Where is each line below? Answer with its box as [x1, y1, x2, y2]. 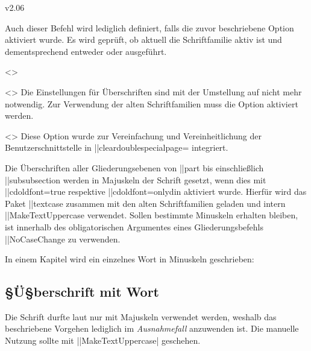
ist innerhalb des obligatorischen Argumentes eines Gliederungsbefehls [5, 220, 263, 233]
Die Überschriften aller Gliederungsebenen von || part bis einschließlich [5, 161, 264, 174]
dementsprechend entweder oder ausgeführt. [5, 45, 167, 57]
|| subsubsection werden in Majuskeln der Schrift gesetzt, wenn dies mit [5, 173, 266, 186]
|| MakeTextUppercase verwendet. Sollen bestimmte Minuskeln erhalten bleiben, [5, 209, 298, 221]
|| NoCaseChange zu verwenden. [5, 232, 121, 245]
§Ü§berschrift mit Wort [5, 282, 159, 301]
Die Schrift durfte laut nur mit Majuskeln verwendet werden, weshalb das [5, 310, 277, 323]
